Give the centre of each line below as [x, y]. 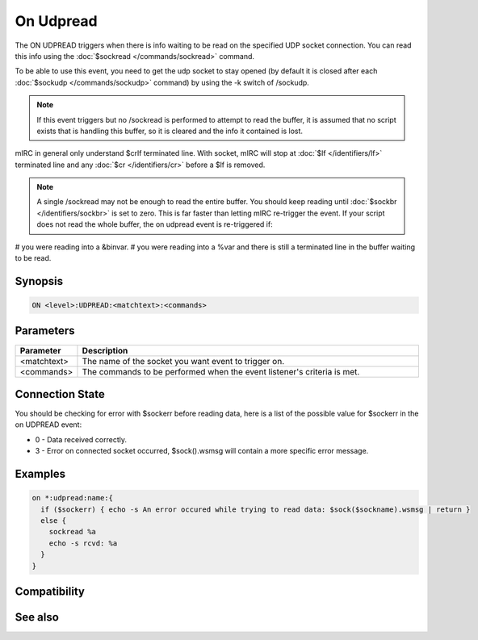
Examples [40, 474]
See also [37, 617]
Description [105, 350]
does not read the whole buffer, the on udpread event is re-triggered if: [155, 224]
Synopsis [39, 281]
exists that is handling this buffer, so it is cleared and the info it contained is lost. [170, 131]
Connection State [60, 394]
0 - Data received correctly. [81, 439]
